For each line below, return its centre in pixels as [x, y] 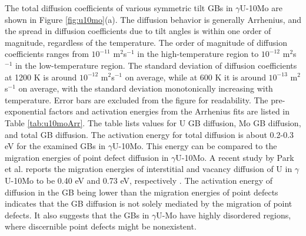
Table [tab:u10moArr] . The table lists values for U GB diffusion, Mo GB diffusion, [153, 122]
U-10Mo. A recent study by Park [235, 157]
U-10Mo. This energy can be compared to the [195, 146]
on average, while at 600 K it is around [195, 77]
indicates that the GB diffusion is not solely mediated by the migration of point [149, 203]
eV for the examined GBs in [55, 146]
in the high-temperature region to [198, 54]
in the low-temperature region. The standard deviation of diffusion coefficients [156, 65]
